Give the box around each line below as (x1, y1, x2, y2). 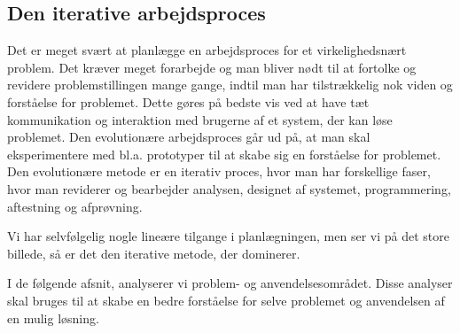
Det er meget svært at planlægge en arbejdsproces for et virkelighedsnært (7, 41, 407, 59)
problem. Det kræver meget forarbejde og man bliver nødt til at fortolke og (7, 58, 417, 76)
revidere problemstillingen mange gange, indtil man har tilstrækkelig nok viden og (7, 75, 453, 94)
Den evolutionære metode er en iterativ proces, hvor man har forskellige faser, (7, 162, 431, 181)
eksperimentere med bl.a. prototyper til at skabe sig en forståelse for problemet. (7, 144, 441, 163)
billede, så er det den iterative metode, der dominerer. (7, 244, 300, 262)
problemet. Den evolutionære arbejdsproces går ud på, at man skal (7, 128, 370, 146)
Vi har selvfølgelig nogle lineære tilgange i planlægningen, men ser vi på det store (7, 227, 449, 245)
